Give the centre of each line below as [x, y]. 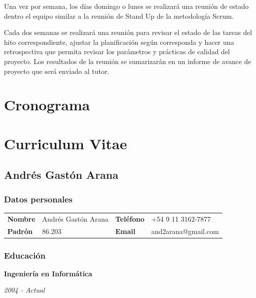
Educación [25, 255]
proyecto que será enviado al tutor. [57, 71]
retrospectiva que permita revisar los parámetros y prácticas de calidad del [117, 51]
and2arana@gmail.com [185, 231]
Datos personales [38, 199]
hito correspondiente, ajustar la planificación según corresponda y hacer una [119, 42]
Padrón [20, 231]
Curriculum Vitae [66, 143]
